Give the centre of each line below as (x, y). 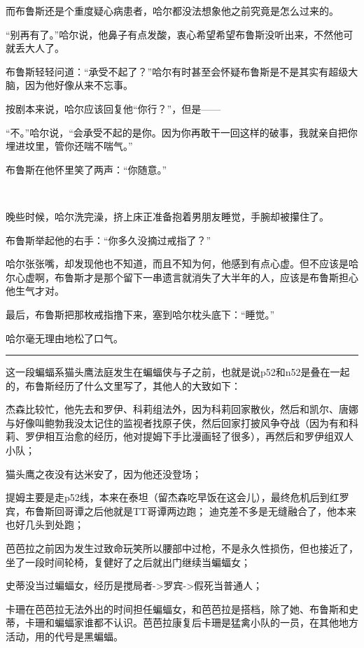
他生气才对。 (35, 291)
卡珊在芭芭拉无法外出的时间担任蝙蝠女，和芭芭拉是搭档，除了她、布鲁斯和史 (182, 608)
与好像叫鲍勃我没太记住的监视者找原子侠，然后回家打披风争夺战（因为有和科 (182, 422)
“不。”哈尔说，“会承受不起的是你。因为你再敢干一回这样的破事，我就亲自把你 (182, 132)
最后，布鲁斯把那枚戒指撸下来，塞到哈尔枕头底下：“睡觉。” (140, 314)
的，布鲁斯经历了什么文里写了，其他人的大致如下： (123, 385)
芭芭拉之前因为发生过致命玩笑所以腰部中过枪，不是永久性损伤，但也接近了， (182, 548)
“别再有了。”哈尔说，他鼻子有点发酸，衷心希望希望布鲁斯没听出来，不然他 (175, 34)
